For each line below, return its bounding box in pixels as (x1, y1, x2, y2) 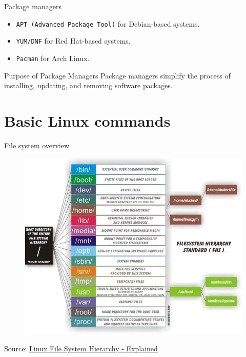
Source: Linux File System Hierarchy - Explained (4, 343, 158, 353)
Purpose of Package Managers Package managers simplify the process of (4, 70, 231, 81)
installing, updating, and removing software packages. (4, 80, 173, 91)
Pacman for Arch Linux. (16, 52, 90, 63)
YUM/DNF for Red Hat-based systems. (16, 35, 131, 46)
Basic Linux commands (4, 110, 171, 131)
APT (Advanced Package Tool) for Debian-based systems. (16, 18, 200, 29)
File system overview (4, 140, 70, 150)
